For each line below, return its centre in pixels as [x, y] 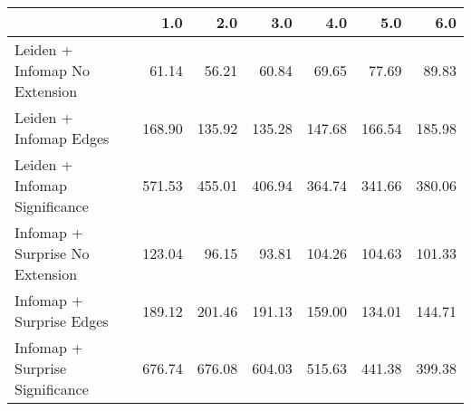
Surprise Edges [62, 321]
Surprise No [52, 253]
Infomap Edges [62, 138]
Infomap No [53, 70]
